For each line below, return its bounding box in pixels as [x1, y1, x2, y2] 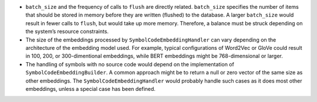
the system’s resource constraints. [25, 28, 109, 35]
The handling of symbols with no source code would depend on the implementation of [25, 60, 234, 67]
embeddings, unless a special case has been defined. [25, 85, 156, 92]
